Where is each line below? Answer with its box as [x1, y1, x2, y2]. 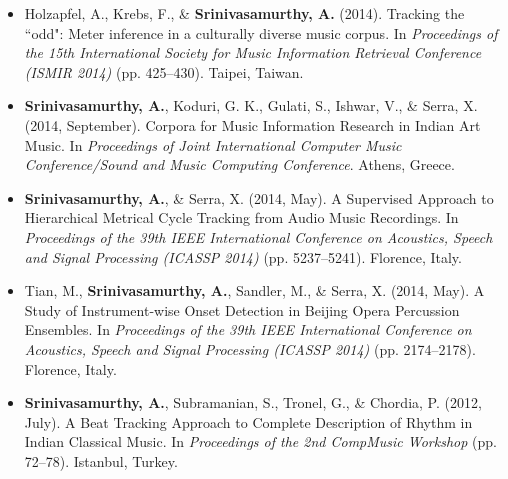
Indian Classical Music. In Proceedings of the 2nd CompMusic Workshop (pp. [24, 431, 497, 452]
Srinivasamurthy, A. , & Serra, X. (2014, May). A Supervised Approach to [24, 187, 494, 208]
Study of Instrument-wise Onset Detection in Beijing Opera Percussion [24, 299, 460, 320]
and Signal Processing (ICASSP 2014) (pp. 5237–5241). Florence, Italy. [24, 246, 462, 267]
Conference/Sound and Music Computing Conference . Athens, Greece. [24, 154, 455, 175]
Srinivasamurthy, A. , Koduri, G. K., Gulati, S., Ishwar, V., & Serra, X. [24, 95, 478, 116]
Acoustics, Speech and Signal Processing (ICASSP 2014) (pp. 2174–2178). [24, 338, 476, 359]
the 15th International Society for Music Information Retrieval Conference [24, 42, 482, 63]
